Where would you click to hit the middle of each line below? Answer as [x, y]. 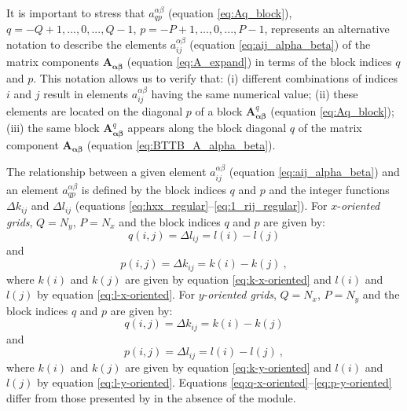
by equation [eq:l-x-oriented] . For [116, 294]
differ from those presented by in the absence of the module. [151, 397]
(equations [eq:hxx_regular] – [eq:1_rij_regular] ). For [201, 205]
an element [33, 189]
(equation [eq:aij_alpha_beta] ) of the [280, 44]
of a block [219, 110]
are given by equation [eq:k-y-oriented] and [228, 367]
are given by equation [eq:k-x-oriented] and [228, 279]
